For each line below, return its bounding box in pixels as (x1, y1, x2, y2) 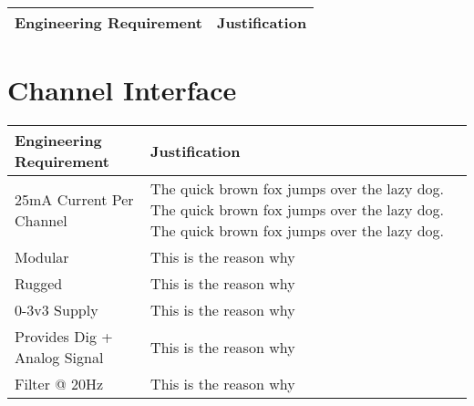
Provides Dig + (15, 326, 113, 348)
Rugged (15, 273, 63, 295)
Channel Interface (7, 71, 237, 109)
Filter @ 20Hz (15, 373, 104, 395)
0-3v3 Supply (15, 299, 98, 321)
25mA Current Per (15, 188, 134, 210)
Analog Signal (15, 347, 104, 369)
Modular (15, 246, 69, 268)
